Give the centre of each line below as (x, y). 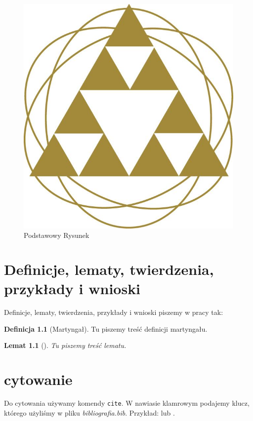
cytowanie (38, 379)
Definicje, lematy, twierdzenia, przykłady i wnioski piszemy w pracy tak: (114, 312)
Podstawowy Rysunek (57, 235)
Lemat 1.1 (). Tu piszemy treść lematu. (65, 345)
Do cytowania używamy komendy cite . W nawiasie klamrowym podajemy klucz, (127, 403)
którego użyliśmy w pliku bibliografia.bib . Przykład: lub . (89, 412)
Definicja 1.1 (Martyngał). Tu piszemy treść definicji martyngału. (106, 328)
